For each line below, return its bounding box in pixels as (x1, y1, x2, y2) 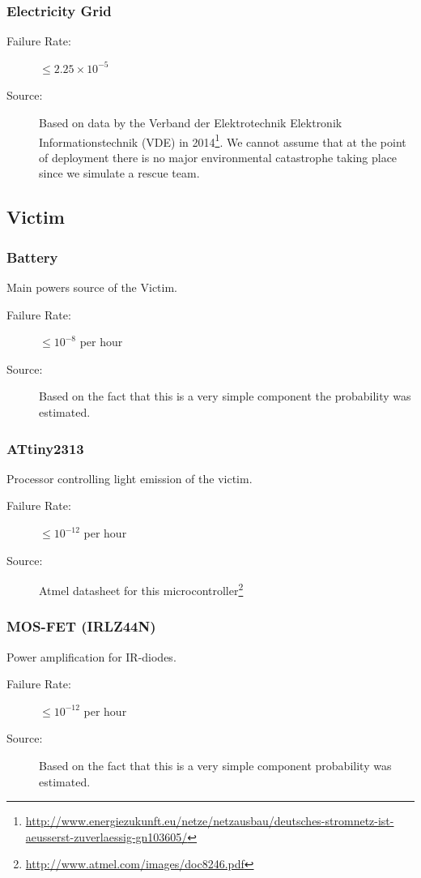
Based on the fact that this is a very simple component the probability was (39, 388, 411, 405)
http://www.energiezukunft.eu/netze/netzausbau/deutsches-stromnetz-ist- (25, 812, 394, 829)
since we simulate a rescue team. (39, 165, 200, 182)
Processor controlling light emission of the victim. (6, 469, 253, 486)
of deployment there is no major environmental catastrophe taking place (39, 148, 398, 165)
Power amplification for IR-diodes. (6, 648, 176, 665)
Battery (6, 246, 58, 267)
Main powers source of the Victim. (6, 279, 177, 296)
